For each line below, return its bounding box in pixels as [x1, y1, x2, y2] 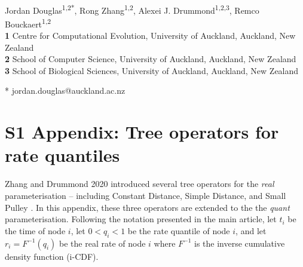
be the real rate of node [59, 237, 146, 249]
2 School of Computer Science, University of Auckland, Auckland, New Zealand [5, 53, 296, 65]
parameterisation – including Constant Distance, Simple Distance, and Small [5, 189, 286, 201]
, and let [235, 224, 267, 237]
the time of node [5, 224, 66, 237]
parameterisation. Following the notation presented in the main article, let [5, 213, 277, 225]
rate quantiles [5, 143, 120, 167]
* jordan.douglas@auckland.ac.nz [5, 84, 126, 97]
